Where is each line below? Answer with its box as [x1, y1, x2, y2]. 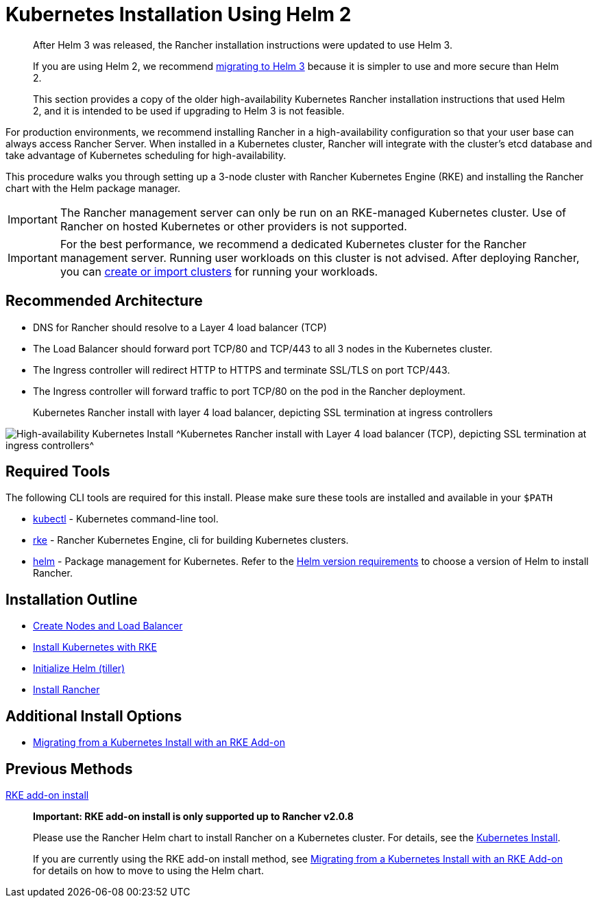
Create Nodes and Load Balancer [33, 620, 183, 632]
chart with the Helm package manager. [5, 182, 181, 194]
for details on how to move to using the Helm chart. [33, 864, 264, 876]
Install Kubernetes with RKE [33, 641, 157, 653]
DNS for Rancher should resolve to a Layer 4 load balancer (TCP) [33, 321, 327, 333]
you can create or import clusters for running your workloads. [60, 264, 378, 278]
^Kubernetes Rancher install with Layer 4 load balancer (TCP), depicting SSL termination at [175, 427, 587, 440]
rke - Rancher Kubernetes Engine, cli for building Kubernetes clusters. [33, 534, 349, 546]
